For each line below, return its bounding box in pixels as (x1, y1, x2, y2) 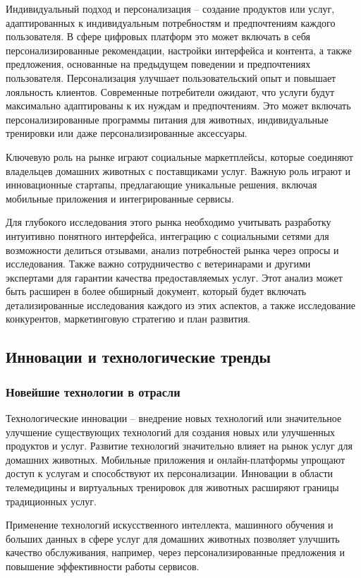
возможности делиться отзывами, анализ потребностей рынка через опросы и (6, 242, 339, 257)
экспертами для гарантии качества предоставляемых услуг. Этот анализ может (6, 270, 343, 284)
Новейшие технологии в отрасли (6, 383, 180, 400)
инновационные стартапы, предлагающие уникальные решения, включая (6, 177, 317, 192)
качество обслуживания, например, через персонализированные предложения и (6, 545, 345, 560)
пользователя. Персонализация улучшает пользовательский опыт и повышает (6, 70, 336, 85)
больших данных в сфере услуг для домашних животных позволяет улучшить (6, 531, 340, 546)
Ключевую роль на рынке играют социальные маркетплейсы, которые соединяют (6, 149, 353, 164)
